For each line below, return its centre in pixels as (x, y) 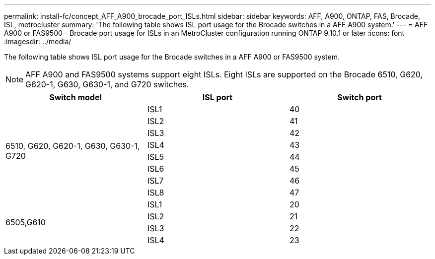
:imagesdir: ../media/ (38, 41)
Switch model (75, 97)
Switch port (360, 97)
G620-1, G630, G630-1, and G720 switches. (107, 84)
